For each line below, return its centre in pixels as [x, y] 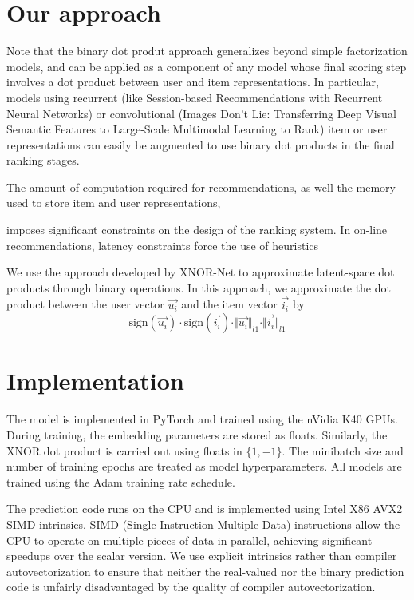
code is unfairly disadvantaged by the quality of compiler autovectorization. [191, 587]
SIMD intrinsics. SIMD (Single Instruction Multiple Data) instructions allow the [203, 524]
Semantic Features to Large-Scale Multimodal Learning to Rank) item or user [197, 129]
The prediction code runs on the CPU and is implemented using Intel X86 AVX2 [205, 509]
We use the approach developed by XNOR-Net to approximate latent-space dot [201, 272]
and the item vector [229, 304]
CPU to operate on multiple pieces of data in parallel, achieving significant [189, 540]
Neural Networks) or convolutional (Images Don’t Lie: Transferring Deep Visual [201, 113]
